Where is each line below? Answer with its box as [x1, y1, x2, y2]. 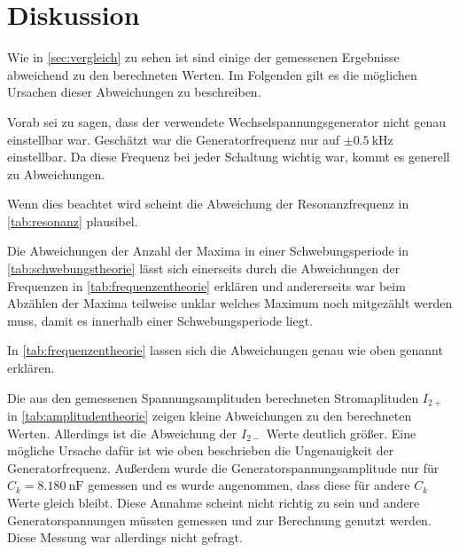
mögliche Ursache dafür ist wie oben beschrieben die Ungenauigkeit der [7, 441, 394, 460]
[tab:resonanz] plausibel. [7, 211, 138, 230]
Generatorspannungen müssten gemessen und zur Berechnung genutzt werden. [7, 510, 432, 529]
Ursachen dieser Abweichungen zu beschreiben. [7, 83, 261, 101]
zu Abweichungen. [7, 164, 105, 183]
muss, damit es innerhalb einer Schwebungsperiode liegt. [7, 311, 313, 329]
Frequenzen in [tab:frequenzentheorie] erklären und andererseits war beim [7, 276, 406, 295]
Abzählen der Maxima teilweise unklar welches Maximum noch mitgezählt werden [7, 294, 453, 312]
